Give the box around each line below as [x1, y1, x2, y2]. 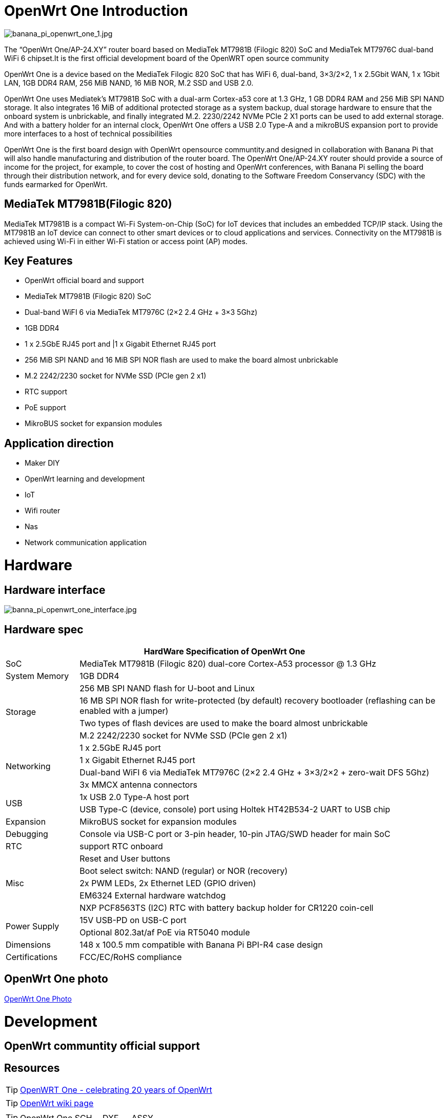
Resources [4, 1061, 60, 1074]
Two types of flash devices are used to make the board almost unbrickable [79, 718, 368, 729]
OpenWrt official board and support [25, 276, 144, 285]
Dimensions [6, 940, 51, 950]
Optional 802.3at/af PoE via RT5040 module [79, 927, 250, 938]
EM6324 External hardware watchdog [79, 890, 226, 901]
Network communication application [25, 538, 147, 547]
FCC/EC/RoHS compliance [79, 952, 182, 963]
